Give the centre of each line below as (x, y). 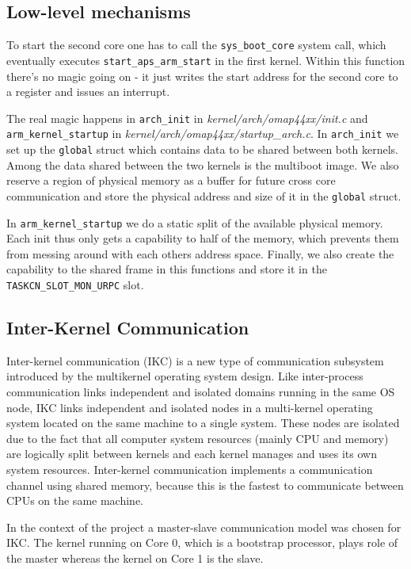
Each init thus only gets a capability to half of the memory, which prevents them (203, 238)
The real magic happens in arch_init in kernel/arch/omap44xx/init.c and (187, 118)
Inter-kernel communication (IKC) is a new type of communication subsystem (195, 360)
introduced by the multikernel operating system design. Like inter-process (185, 376)
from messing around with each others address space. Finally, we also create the (200, 253)
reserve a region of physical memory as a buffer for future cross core (171, 180)
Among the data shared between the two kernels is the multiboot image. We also (203, 164)
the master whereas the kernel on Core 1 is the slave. (135, 558)
